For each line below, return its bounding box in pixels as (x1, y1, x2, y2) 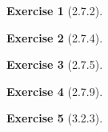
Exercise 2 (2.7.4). (6, 29, 103, 46)
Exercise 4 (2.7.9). (6, 82, 103, 99)
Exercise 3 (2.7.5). (6, 56, 103, 73)
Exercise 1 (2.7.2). (6, 2, 103, 18)
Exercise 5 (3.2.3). (6, 110, 103, 126)
